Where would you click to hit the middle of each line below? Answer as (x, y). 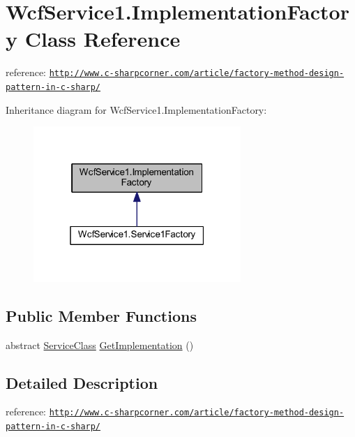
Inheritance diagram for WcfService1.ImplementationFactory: (136, 109)
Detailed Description (82, 382)
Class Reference (103, 39)
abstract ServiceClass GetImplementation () (100, 345)
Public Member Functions (101, 315)
